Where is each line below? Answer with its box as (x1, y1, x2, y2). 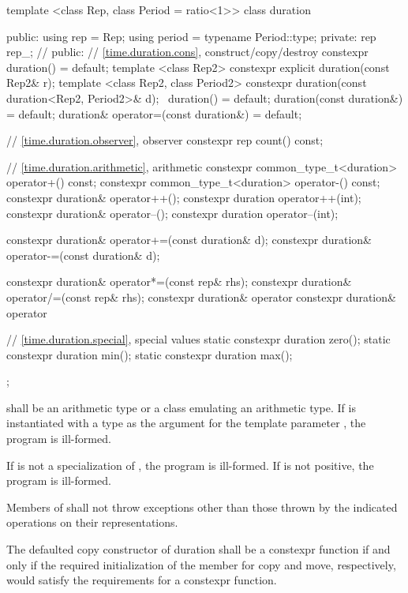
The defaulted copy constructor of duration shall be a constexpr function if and (6, 541, 391, 557)
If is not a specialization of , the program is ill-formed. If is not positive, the (6, 456, 374, 473)
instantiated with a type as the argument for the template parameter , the (6, 415, 366, 431)
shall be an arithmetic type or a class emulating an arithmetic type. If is (6, 399, 356, 415)
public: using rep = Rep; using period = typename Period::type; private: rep (6, 28, 376, 44)
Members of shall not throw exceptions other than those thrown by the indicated (6, 498, 398, 515)
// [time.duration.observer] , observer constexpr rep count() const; (6, 132, 324, 148)
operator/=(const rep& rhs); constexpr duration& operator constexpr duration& (6, 288, 396, 305)
